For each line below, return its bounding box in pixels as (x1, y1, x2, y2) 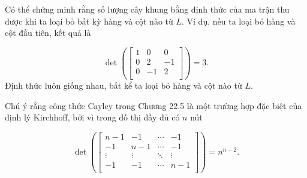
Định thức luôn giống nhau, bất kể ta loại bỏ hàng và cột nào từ (5, 79, 242, 91)
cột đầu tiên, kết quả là (5, 26, 91, 39)
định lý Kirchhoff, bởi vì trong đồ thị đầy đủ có (5, 111, 180, 123)
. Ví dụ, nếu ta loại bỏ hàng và (182, 14, 296, 27)
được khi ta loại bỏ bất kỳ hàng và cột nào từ (5, 14, 173, 27)
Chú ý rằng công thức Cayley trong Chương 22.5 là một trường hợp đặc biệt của (5, 99, 302, 111)
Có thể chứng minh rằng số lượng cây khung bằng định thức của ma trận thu (5, 3, 290, 15)
